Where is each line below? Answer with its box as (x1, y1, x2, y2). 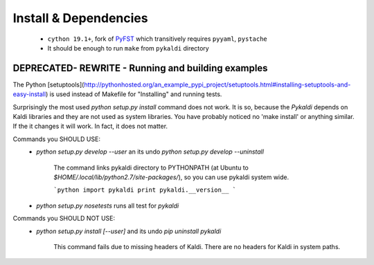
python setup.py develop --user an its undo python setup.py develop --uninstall (36, 147, 265, 156)
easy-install (12, 90, 46, 98)
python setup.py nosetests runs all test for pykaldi (36, 201, 179, 210)
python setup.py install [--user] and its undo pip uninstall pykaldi (36, 227, 222, 235)
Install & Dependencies (12, 10, 148, 26)
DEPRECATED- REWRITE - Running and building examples (12, 62, 268, 74)
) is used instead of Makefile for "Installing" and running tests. (45, 90, 222, 98)
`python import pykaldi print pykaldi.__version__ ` (53, 186, 237, 194)
